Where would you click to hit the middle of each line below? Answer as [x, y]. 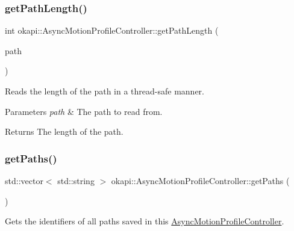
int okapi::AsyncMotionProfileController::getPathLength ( [112, 30]
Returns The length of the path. [64, 131]
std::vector [24, 180]
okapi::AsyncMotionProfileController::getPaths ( [200, 180]
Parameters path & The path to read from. [84, 111]
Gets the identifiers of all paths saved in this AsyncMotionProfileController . [145, 221]
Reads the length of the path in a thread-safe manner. [105, 91]
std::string [76, 180]
